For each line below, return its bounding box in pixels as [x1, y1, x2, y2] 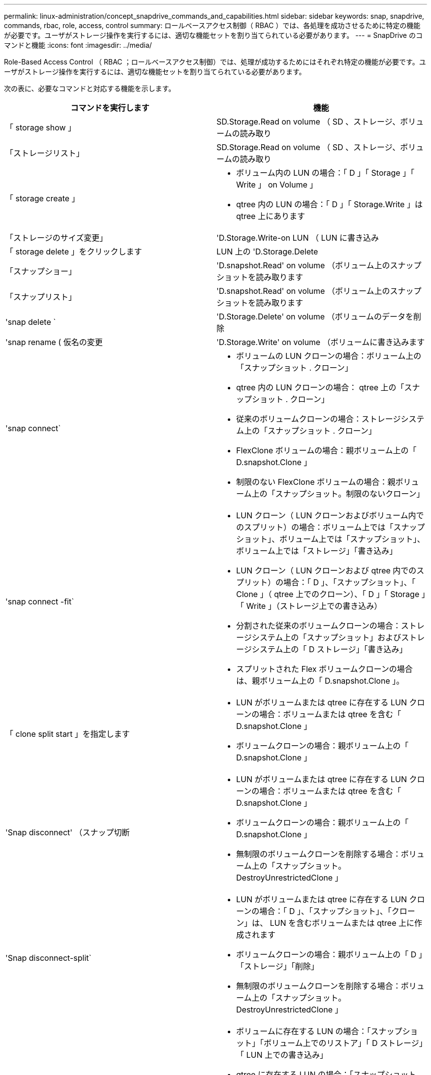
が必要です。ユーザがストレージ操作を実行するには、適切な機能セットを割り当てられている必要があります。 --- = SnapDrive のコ [4, 31, 423, 39]
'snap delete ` [5, 317, 56, 327]
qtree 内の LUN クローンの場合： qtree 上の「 [236, 382, 404, 392]
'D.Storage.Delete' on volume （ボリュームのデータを [216, 312, 414, 321]
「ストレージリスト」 [5, 148, 84, 158]
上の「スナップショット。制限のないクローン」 [251, 489, 425, 499]
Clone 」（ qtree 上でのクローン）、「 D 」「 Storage [236, 589, 420, 599]
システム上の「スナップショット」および [251, 632, 401, 642]
